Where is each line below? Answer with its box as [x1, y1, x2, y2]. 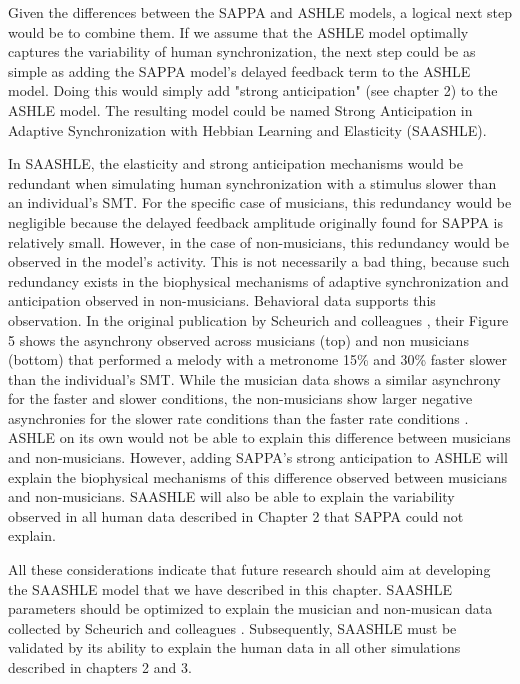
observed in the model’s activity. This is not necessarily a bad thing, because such [8, 251, 510, 272]
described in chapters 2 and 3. [8, 657, 192, 677]
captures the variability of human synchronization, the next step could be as [8, 41, 476, 62]
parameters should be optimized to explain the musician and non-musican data [8, 598, 493, 619]
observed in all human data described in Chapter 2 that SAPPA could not [8, 505, 464, 526]
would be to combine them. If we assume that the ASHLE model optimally [8, 21, 469, 42]
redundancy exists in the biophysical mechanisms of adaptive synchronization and [8, 270, 509, 291]
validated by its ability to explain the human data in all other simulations [8, 637, 461, 658]
